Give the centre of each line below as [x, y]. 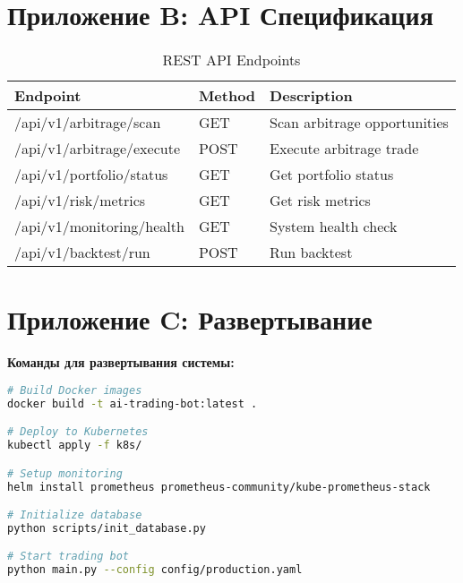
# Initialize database [75, 515]
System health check [334, 227]
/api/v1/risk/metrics [80, 201]
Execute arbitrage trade [344, 149]
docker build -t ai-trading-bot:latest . [133, 403]
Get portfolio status [332, 175]
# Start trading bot [69, 557]
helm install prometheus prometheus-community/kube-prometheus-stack [219, 487]
